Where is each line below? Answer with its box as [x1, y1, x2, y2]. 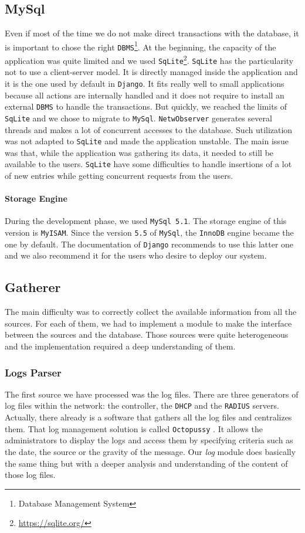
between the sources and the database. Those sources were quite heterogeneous [5, 328, 289, 341]
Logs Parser [5, 365, 62, 379]
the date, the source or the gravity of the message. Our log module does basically [5, 445, 296, 457]
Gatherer [5, 278, 61, 296]
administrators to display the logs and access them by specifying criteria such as [5, 434, 293, 446]
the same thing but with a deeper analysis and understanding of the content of [5, 457, 288, 469]
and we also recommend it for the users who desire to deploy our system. [5, 249, 267, 262]
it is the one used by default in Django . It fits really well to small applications [5, 77, 284, 90]
